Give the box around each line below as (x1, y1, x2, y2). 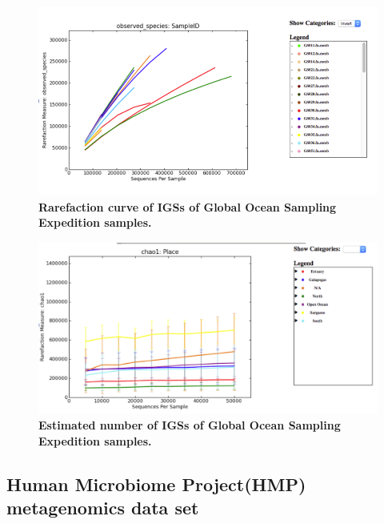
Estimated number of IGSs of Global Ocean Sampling (38, 417, 341, 433)
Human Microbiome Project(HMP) (6, 471, 306, 496)
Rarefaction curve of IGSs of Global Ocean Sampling (38, 198, 337, 215)
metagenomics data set (6, 495, 199, 520)
